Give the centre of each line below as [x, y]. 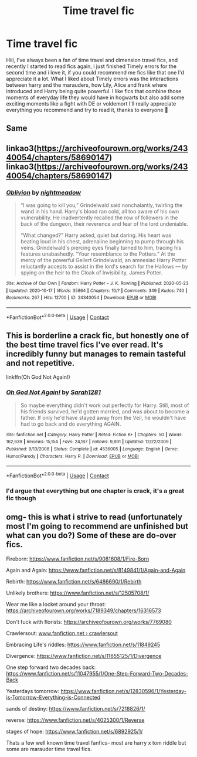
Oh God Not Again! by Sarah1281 [54, 392]
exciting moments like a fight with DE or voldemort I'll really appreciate [91, 103]
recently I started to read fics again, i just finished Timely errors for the [91, 66]
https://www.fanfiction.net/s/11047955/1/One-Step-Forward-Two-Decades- [97, 673]
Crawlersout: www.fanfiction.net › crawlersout [62, 633]
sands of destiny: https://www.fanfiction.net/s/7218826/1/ [76, 708]
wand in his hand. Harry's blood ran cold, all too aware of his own [100, 212]
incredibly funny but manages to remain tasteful [96, 354]
